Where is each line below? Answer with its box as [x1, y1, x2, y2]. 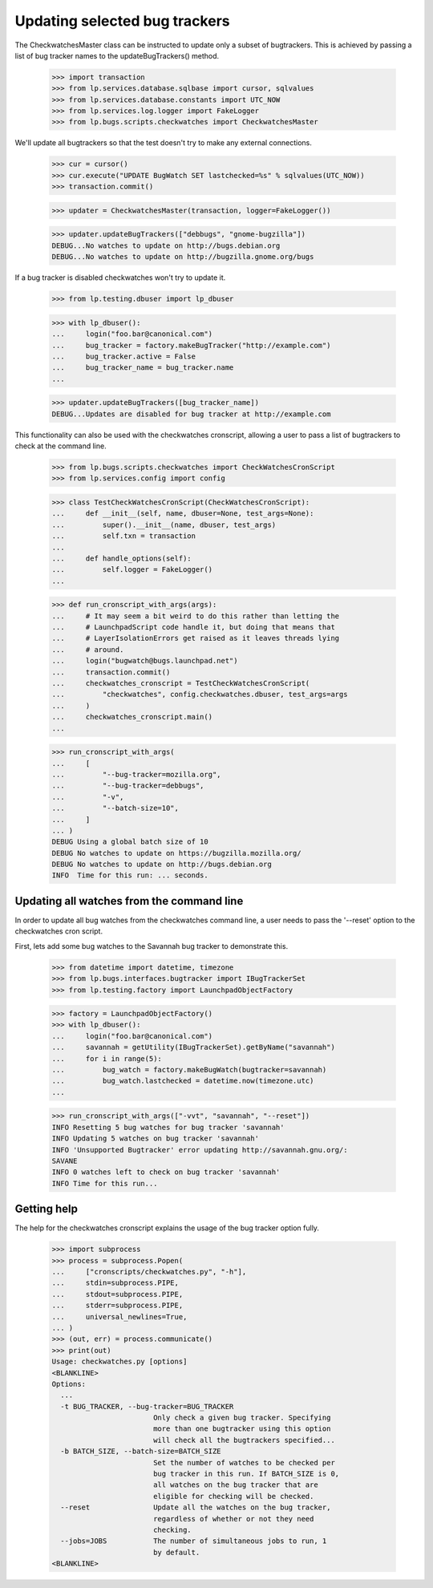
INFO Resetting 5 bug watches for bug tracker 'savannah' [51, 1123, 285, 1132]
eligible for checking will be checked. [152, 1492, 314, 1501]
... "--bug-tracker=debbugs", [51, 781, 204, 790]
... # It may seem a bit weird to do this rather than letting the [51, 611, 340, 621]
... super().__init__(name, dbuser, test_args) [51, 520, 277, 529]
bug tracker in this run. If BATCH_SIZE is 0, [152, 1469, 340, 1479]
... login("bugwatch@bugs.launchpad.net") [51, 656, 238, 666]
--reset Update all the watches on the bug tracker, [60, 1503, 331, 1512]
